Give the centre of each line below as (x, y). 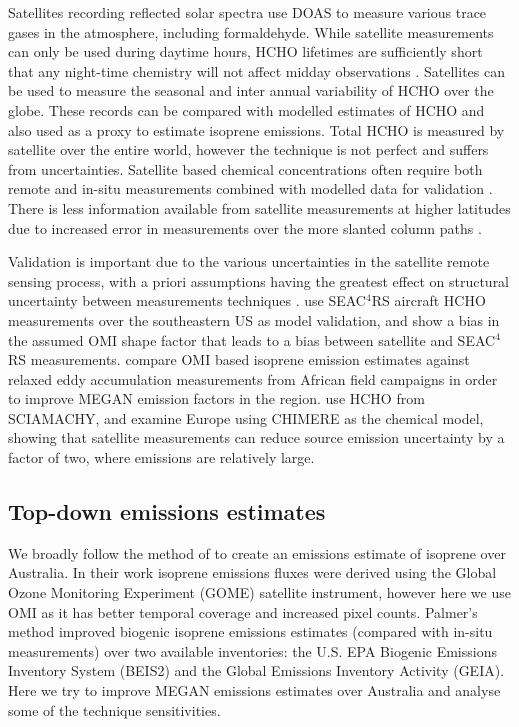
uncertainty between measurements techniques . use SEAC (187, 300)
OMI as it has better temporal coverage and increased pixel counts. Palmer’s (243, 611)
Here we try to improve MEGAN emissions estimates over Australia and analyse (254, 690)
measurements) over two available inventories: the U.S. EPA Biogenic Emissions (252, 650)
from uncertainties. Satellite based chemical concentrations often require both (245, 168)
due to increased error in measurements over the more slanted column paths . (245, 227)
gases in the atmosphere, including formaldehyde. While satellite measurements (251, 31)
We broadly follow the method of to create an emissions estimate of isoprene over (257, 552)
